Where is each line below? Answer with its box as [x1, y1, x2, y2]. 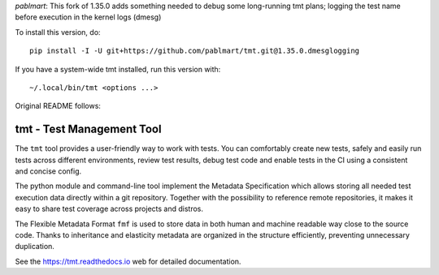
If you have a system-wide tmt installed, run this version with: [15, 64, 221, 74]
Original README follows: [15, 101, 102, 111]
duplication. [15, 242, 54, 251]
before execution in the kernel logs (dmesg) [15, 12, 162, 22]
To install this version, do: [15, 27, 101, 37]
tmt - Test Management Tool [15, 122, 162, 136]
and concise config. [15, 166, 82, 176]
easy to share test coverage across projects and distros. [15, 204, 203, 214]
